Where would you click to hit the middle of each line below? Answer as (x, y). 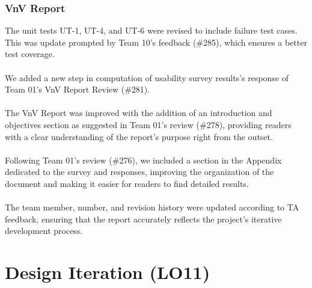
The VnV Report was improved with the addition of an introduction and (139, 113)
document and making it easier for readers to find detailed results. (127, 183)
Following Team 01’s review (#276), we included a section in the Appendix (143, 160)
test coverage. (30, 54)
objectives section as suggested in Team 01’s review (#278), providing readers (148, 124)
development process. (44, 231)
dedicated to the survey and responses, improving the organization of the (139, 172)
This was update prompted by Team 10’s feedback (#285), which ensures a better (156, 42)
